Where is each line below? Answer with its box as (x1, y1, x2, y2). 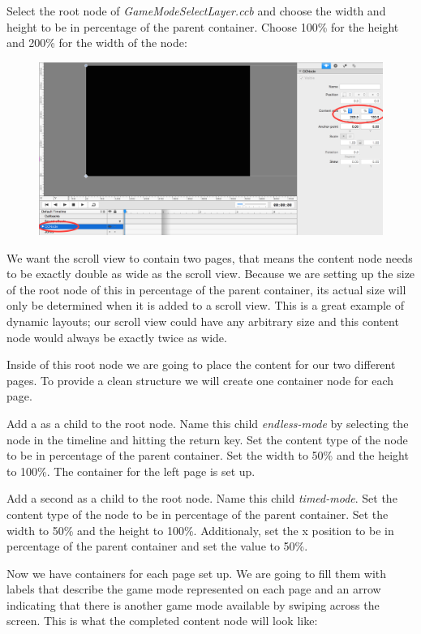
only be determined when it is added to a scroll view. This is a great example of (6, 297, 404, 314)
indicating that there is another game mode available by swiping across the (6, 596, 380, 613)
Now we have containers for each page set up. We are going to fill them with (6, 564, 387, 581)
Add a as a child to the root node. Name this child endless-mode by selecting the (6, 414, 409, 431)
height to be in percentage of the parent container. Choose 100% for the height (6, 18, 399, 35)
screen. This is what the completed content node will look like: (6, 612, 318, 629)
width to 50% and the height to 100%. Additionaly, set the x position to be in (6, 521, 394, 538)
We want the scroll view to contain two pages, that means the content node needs (6, 249, 413, 266)
